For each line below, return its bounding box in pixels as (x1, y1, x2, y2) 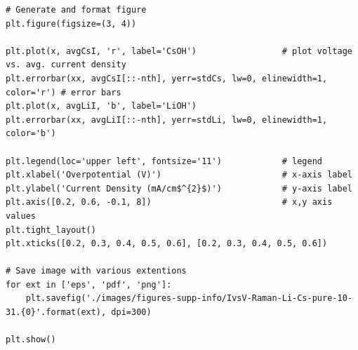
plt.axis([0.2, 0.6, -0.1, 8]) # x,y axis (6, 197, 333, 208)
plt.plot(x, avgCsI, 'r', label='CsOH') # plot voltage (6, 46, 352, 56)
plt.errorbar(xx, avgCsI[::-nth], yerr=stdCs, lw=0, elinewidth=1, (6, 73, 328, 83)
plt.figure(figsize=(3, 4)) (6, 18, 137, 29)
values (6, 210, 36, 221)
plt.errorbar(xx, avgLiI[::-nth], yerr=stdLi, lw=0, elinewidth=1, (6, 114, 328, 125)
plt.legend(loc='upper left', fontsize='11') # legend (6, 156, 323, 166)
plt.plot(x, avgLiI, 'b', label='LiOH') (6, 101, 197, 112)
